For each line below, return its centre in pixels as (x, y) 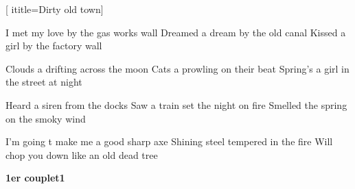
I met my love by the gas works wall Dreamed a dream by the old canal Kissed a (176, 32)
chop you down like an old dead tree (82, 154)
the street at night (44, 82)
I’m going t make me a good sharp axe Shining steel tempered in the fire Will (169, 141)
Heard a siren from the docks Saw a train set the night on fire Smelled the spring (176, 104)
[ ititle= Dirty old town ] (55, 9)
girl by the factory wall (54, 46)
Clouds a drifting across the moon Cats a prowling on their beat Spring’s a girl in (177, 68)
